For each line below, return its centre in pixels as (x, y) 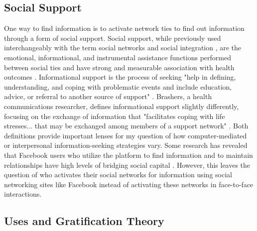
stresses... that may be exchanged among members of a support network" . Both (126, 126)
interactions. (23, 194)
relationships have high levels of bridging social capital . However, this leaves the (127, 165)
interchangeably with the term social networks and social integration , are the (123, 48)
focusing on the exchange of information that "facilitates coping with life (115, 116)
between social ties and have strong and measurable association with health (119, 67)
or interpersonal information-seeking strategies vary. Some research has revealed (126, 145)
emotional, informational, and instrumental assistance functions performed (118, 57)
